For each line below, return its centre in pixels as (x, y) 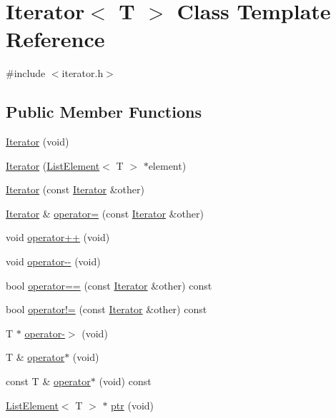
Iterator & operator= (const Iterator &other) (105, 213)
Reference (55, 39)
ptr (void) (133, 405)
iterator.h (83, 73)
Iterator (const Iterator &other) (75, 189)
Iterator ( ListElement (53, 165)
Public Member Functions (104, 112)
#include (26, 73)
